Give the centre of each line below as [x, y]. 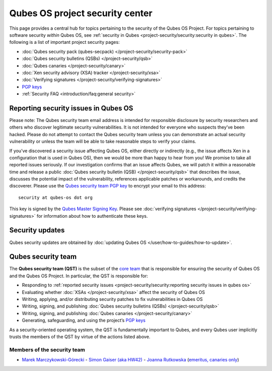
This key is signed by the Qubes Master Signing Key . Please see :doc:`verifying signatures [103, 209]
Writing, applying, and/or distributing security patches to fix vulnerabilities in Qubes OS [112, 299]
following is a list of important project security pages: [64, 42]
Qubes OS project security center [81, 13]
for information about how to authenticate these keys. [92, 216]
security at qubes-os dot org [56, 197]
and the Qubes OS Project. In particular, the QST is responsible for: [79, 276]
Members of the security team [47, 349]
